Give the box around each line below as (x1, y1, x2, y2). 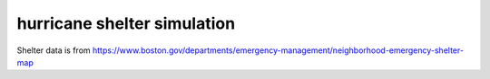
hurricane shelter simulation (16, 13, 236, 33)
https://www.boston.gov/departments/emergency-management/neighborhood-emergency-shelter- (92, 45, 465, 56)
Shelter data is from (16, 45, 91, 56)
